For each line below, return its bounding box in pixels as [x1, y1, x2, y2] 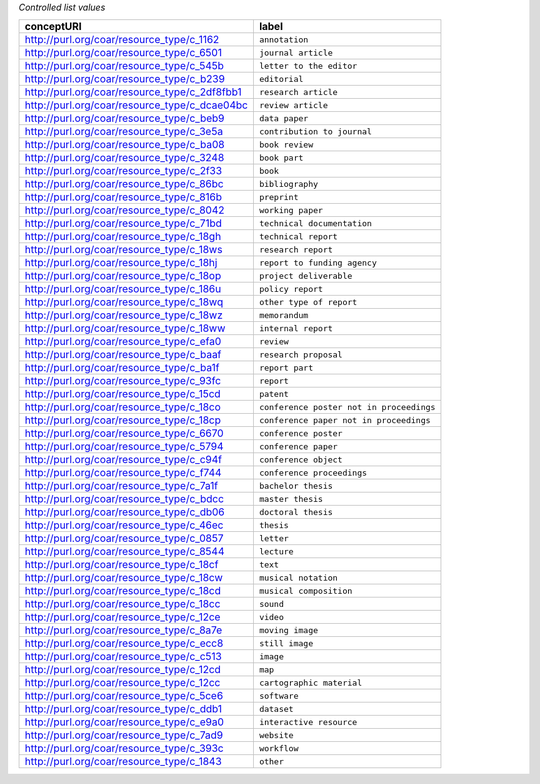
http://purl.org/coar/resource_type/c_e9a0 [24, 715, 224, 729]
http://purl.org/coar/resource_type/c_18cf [24, 558, 219, 572]
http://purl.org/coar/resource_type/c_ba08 [24, 138, 225, 152]
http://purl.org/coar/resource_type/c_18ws [24, 243, 223, 257]
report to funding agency [258, 257, 377, 268]
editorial [258, 73, 304, 84]
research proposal [258, 349, 343, 360]
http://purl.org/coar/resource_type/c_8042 [24, 203, 225, 217]
